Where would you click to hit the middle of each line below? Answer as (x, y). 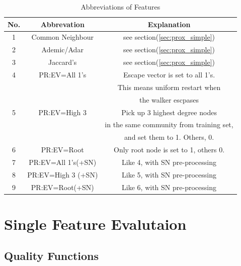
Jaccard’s (63, 62)
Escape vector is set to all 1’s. (169, 74)
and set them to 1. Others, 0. (169, 137)
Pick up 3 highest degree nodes (169, 112)
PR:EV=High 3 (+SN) (63, 174)
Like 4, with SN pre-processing (169, 162)
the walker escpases (169, 99)
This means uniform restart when (169, 87)
